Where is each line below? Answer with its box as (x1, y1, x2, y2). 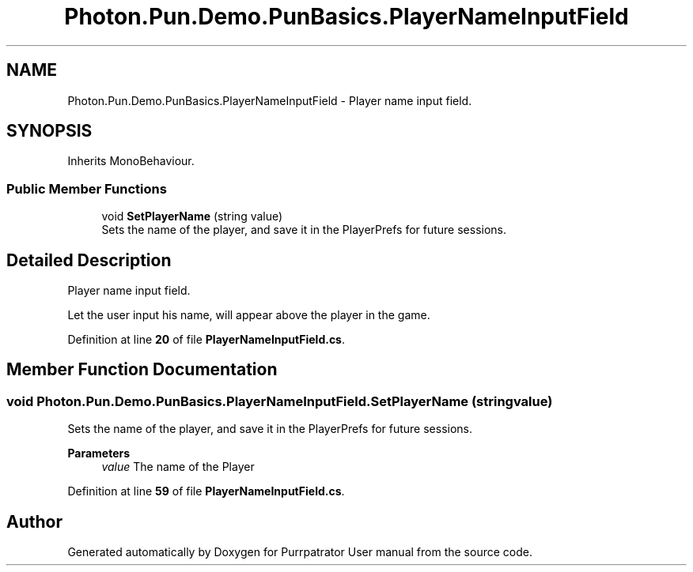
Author (6, 511, 62, 532)
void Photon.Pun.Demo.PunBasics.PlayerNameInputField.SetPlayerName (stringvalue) (6, 393, 553, 409)
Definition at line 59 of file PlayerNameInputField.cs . (67, 484, 345, 499)
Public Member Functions (6, 180, 167, 197)
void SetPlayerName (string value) (101, 209, 283, 224)
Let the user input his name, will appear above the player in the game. (67, 308, 430, 322)
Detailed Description (6, 250, 172, 270)
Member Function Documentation (6, 359, 278, 380)
